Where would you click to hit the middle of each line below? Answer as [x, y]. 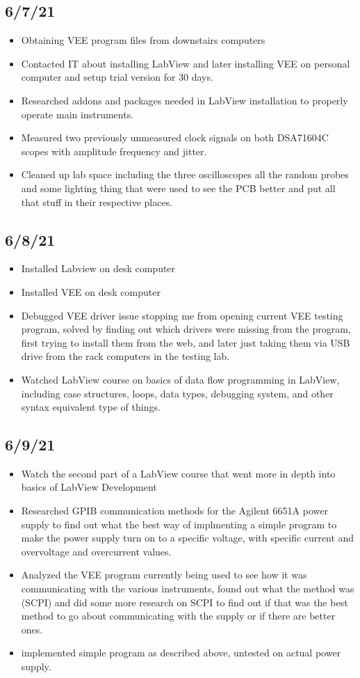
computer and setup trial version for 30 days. [117, 77]
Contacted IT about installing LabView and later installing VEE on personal [186, 63]
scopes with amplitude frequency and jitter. [114, 151]
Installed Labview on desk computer [98, 268]
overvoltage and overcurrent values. [96, 551]
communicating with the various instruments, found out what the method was [188, 589]
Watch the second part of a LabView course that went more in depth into [178, 473]
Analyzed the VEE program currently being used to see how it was [164, 575]
